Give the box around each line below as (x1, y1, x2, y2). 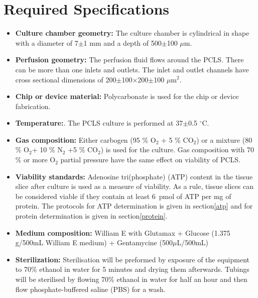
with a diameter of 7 (15, 37, 78, 48)
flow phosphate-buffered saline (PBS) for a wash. (15, 283, 166, 294)
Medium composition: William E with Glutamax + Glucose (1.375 (15, 227, 230, 238)
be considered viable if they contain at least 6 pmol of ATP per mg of (15, 190, 231, 201)
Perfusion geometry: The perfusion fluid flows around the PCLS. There (15, 54, 244, 65)
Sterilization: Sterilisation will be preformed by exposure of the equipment (15, 254, 249, 264)
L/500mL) (177, 237, 208, 248)
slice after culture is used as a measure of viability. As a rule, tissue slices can (15, 181, 253, 191)
